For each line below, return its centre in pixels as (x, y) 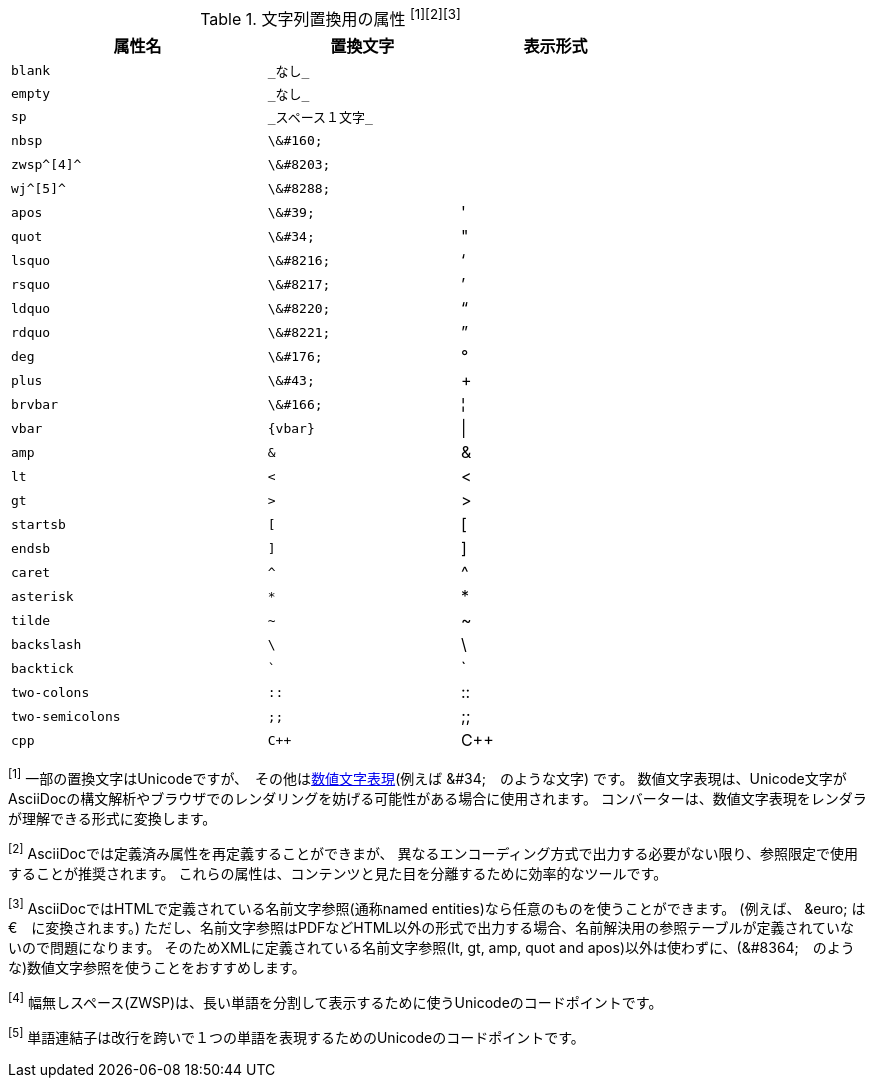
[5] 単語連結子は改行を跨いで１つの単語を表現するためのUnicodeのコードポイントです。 (296, 1035)
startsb (38, 524)
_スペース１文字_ (320, 118)
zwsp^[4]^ (46, 164)
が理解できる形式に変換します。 (112, 818)
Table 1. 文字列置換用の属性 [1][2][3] (330, 18)
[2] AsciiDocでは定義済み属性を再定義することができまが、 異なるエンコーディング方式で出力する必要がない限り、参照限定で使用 (433, 851)
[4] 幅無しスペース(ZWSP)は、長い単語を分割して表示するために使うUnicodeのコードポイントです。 (335, 1001)
